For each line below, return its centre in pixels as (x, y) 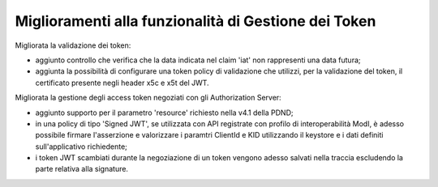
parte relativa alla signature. (82, 169)
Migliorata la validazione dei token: (73, 45)
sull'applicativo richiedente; (81, 147)
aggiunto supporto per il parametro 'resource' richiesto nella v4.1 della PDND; (164, 113)
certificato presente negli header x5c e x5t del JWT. (122, 83)
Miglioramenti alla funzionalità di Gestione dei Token (195, 21)
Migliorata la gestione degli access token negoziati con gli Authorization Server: (148, 98)
